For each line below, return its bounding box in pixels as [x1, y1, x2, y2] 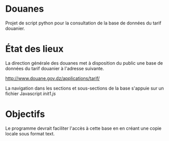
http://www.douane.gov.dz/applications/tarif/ [5, 75, 100, 81]
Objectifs [5, 108, 45, 120]
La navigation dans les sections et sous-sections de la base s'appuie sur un [5, 85, 164, 91]
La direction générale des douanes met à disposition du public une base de [5, 60, 163, 66]
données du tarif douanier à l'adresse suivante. [5, 65, 104, 71]
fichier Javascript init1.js [5, 90, 56, 97]
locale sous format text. [5, 130, 55, 136]
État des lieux [5, 43, 64, 55]
